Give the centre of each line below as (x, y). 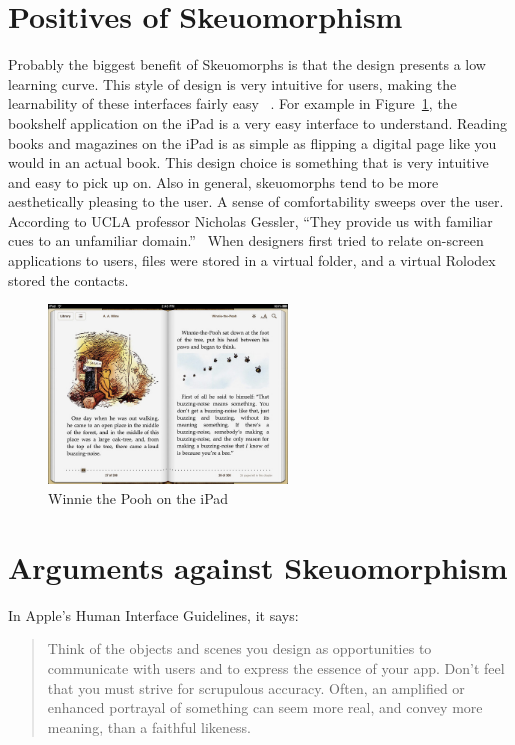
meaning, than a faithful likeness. (149, 726)
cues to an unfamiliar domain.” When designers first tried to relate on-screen (246, 240)
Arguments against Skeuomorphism (258, 566)
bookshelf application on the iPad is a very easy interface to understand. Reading (258, 122)
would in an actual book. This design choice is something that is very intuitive (248, 162)
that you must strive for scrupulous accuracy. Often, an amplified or (256, 687)
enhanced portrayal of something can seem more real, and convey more (265, 707)
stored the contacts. (68, 279)
